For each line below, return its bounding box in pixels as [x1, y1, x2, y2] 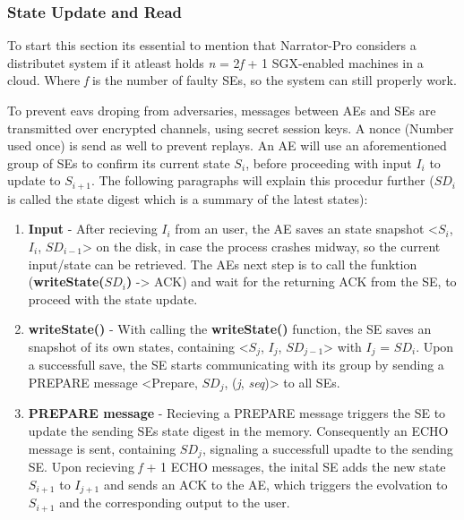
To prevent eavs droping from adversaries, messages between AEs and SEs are [7, 101, 436, 119]
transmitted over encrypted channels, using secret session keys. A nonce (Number [7, 118, 454, 137]
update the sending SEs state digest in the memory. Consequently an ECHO [28, 422, 449, 440]
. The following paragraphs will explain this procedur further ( [90, 171, 434, 190]
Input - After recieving [28, 219, 158, 238]
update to [7, 171, 61, 190]
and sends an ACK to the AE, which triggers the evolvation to [103, 474, 448, 493]
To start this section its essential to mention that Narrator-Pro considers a [7, 36, 417, 55]
